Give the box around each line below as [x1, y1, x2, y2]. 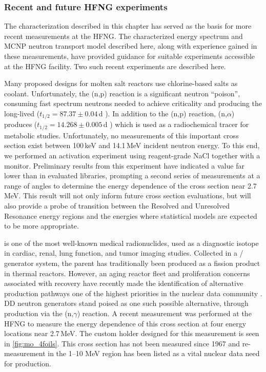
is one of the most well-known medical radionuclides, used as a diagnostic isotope [4, 237, 259, 248]
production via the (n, [4, 307, 74, 318]
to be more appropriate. [4, 220, 79, 231]
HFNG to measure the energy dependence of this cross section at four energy [4, 318, 247, 328]
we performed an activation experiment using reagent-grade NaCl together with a [4, 150, 260, 161]
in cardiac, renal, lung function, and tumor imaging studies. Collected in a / [4, 247, 243, 258]
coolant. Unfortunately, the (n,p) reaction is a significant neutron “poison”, [4, 88, 240, 98]
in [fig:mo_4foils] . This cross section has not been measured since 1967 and [4, 338, 240, 348]
